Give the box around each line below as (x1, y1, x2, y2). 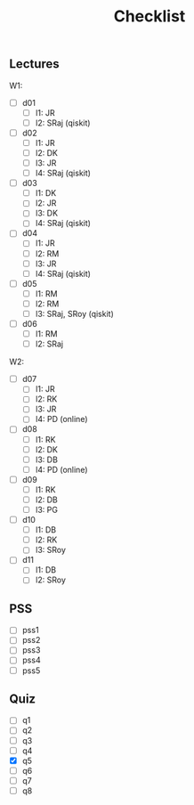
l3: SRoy (35, 545, 67, 556)
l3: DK (35, 207, 59, 219)
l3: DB (35, 454, 58, 465)
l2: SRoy (35, 574, 67, 585)
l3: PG (35, 504, 58, 515)
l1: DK (35, 188, 57, 199)
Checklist (113, 6, 186, 27)
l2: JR (35, 198, 57, 208)
